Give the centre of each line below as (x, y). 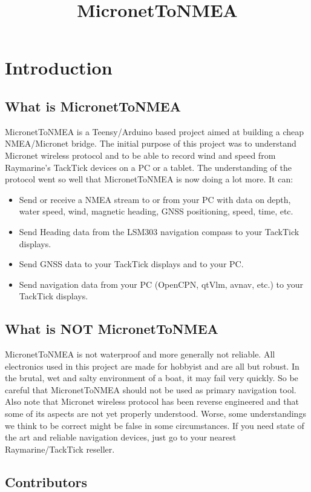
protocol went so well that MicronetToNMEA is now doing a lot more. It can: (149, 179)
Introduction (59, 68)
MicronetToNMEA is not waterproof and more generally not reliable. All (140, 354)
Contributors (46, 481)
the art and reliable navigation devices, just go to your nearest (121, 437)
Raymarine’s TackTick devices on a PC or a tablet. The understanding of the (148, 167)
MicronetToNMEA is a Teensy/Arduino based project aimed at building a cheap (155, 131)
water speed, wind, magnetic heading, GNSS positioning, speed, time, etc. (156, 211)
